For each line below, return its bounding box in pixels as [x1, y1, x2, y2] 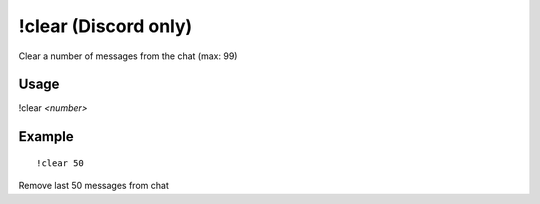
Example [18, 128, 74, 145]
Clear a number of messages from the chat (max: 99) [18, 50, 238, 62]
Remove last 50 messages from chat [18, 180, 169, 192]
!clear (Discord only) [18, 15, 193, 37]
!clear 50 [36, 157, 84, 169]
